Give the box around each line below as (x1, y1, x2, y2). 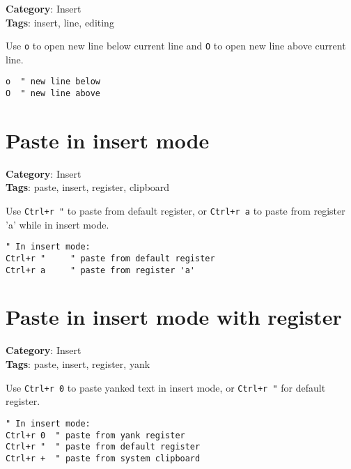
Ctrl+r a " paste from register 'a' (6, 265, 196, 275)
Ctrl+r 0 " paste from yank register (6, 430, 185, 440)
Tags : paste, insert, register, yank (6, 357, 150, 371)
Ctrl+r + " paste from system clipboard (6, 453, 201, 463)
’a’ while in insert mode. (6, 217, 109, 231)
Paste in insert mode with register (6, 302, 342, 331)
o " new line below (6, 77, 101, 87)
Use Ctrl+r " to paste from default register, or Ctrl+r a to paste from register (6, 203, 345, 218)
